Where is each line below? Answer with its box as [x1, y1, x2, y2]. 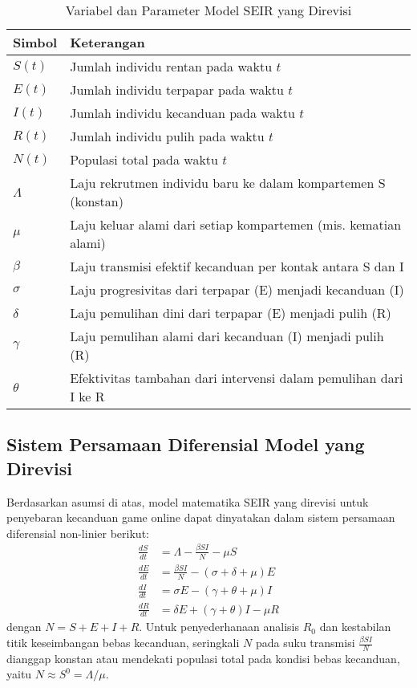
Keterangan [70, 33, 145, 51]
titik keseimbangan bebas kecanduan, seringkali [6, 634, 240, 651]
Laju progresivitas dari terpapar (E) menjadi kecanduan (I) [70, 280, 404, 299]
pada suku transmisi [255, 634, 355, 651]
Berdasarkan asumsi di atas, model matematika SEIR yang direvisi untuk [6, 493, 369, 510]
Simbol [13, 33, 58, 51]
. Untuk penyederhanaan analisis [139, 618, 299, 635]
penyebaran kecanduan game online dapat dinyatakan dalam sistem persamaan [6, 509, 395, 526]
